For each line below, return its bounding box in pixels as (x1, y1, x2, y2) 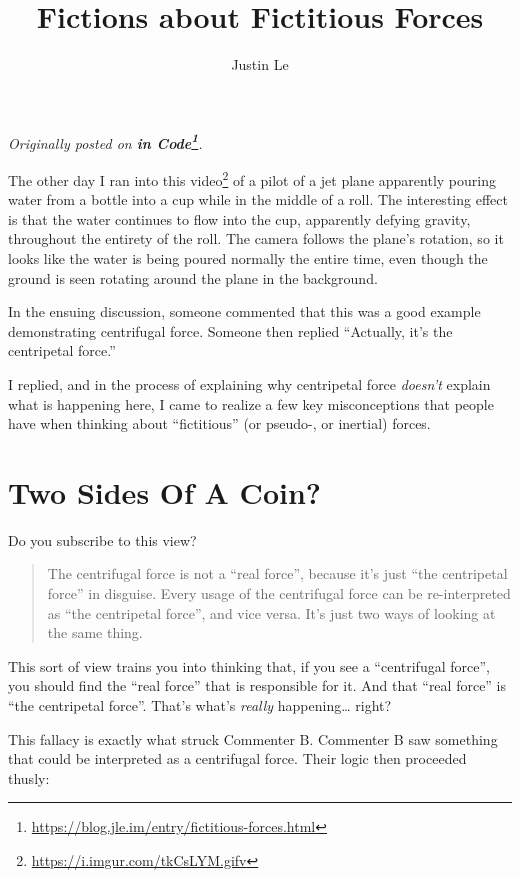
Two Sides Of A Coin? (8, 471, 322, 512)
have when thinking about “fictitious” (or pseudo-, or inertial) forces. (8, 413, 431, 434)
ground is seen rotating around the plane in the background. (8, 267, 378, 288)
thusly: (8, 767, 50, 788)
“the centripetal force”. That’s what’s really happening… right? (8, 695, 392, 716)
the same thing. (47, 622, 143, 643)
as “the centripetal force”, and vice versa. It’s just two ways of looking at (47, 602, 496, 623)
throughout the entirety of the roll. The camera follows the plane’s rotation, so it (8, 228, 504, 249)
